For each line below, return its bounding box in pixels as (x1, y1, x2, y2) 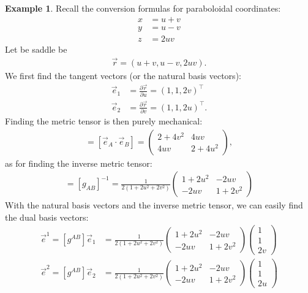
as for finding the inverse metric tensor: (5, 156, 152, 169)
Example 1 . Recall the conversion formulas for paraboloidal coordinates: (5, 2, 281, 14)
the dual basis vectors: (5, 210, 89, 223)
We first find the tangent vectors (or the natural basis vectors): (5, 69, 241, 82)
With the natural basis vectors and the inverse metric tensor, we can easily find (5, 199, 303, 211)
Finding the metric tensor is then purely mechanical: (5, 114, 203, 127)
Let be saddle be (5, 42, 67, 55)
